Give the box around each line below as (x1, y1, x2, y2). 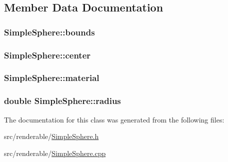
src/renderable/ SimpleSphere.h (4, 131, 99, 141)
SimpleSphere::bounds (4, 25, 95, 38)
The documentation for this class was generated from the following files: (4, 114, 224, 124)
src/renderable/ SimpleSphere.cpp (4, 147, 106, 158)
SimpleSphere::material (4, 71, 99, 84)
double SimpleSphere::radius (4, 94, 121, 107)
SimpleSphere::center (4, 48, 91, 61)
